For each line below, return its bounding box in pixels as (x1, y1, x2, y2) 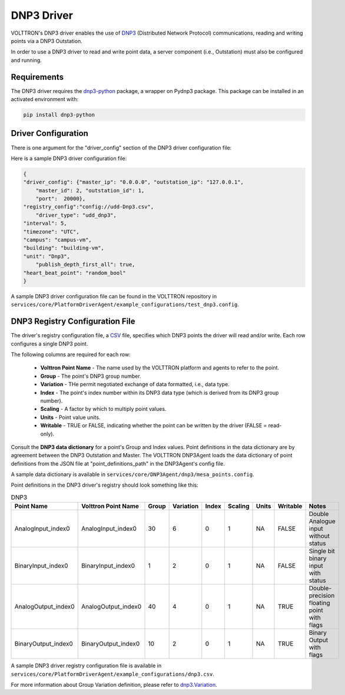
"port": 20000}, (35, 195, 86, 202)
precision (308, 591, 335, 600)
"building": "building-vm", (23, 245, 104, 251)
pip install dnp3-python (23, 112, 95, 118)
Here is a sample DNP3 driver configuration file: (11, 155, 127, 162)
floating (308, 599, 330, 607)
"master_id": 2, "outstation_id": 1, (35, 187, 145, 194)
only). (40, 430, 55, 437)
